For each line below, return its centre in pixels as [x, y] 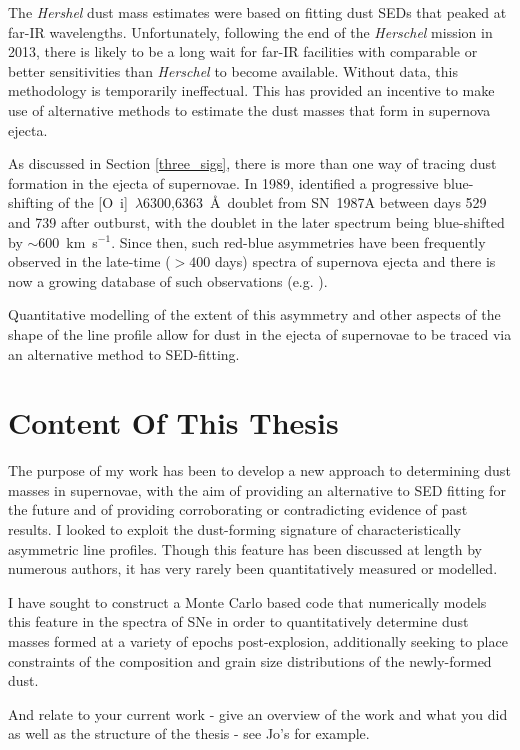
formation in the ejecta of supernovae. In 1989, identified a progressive [223, 182]
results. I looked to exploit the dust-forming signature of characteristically [234, 529]
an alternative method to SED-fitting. [124, 353]
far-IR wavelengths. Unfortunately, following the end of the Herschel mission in [250, 31]
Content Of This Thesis [173, 422]
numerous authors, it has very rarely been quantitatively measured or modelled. [253, 568]
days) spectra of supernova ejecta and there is [355, 261]
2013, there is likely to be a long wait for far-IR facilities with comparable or [243, 51]
